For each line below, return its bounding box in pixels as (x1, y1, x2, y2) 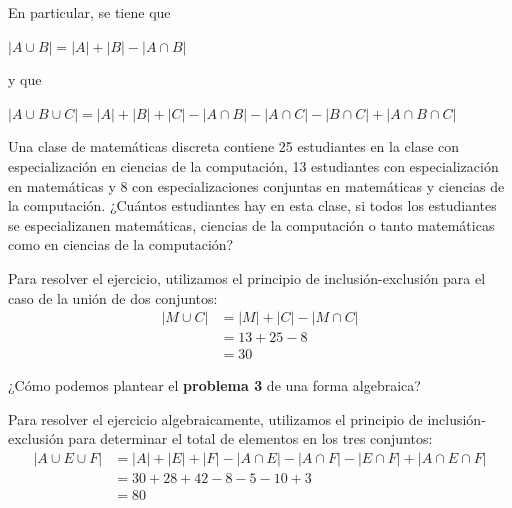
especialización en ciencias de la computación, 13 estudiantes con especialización (8, 155, 499, 176)
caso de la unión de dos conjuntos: (8, 287, 218, 308)
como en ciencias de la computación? (8, 234, 234, 255)
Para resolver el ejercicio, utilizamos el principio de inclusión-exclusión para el (8, 267, 486, 288)
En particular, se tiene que (8, 2, 171, 22)
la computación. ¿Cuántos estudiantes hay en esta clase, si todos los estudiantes (8, 195, 497, 216)
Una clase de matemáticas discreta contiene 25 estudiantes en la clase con (8, 136, 460, 157)
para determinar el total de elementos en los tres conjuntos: (68, 428, 433, 449)
